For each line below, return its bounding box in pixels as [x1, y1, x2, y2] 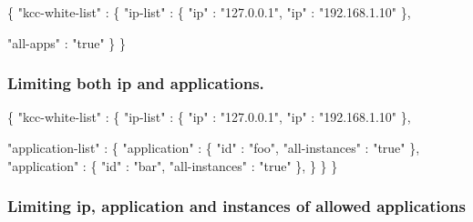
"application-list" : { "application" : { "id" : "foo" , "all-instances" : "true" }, [7, 138, 420, 156]
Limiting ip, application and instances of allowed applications [7, 195, 466, 217]
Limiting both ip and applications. [7, 72, 264, 95]
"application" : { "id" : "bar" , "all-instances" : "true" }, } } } [7, 156, 338, 175]
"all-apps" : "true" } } [7, 33, 126, 52]
